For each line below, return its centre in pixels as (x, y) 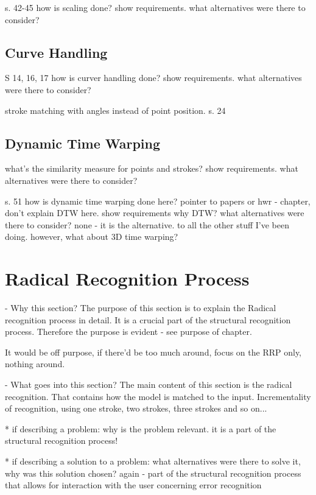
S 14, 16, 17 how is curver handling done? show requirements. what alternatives (153, 78)
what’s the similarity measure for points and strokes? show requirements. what (152, 168)
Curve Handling (56, 52)
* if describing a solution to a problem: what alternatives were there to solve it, (153, 461)
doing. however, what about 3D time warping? (92, 237)
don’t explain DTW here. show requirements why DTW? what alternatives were (155, 213)
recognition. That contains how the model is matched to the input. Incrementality (158, 396)
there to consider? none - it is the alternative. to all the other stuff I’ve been (147, 224)
